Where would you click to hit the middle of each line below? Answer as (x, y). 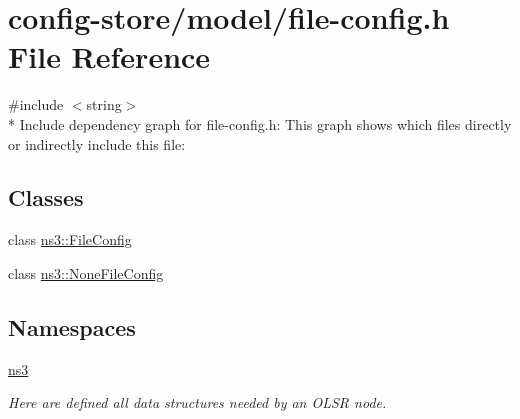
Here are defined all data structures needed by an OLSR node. (197, 402)
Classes (46, 197)
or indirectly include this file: (97, 143)
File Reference (109, 56)
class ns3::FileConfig (70, 239)
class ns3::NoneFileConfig (86, 272)
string (104, 104)
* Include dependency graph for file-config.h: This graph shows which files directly (260, 123)
